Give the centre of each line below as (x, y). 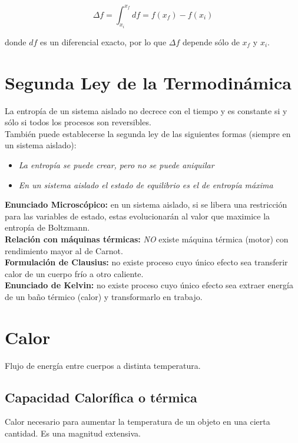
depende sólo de (211, 41)
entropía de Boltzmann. (47, 227)
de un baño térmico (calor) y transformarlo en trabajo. (104, 296)
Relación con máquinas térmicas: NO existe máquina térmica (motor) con (147, 239)
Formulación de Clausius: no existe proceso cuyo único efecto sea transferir (146, 262)
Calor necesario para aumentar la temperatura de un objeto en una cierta (138, 422)
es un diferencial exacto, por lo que (103, 41)
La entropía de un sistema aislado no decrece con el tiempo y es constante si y (146, 110)
